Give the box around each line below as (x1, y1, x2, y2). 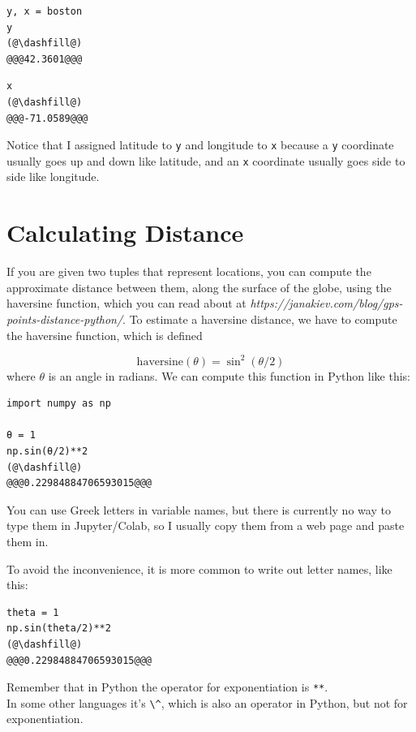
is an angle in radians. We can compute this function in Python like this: (48, 367, 410, 384)
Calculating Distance (6, 216, 244, 249)
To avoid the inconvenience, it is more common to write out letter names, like (6, 560, 392, 577)
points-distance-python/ (6, 310, 123, 327)
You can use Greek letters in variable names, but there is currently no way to (6, 501, 391, 518)
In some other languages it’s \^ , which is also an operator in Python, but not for (6, 694, 408, 711)
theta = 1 (6, 606, 59, 618)
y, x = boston (6, 6, 83, 17)
